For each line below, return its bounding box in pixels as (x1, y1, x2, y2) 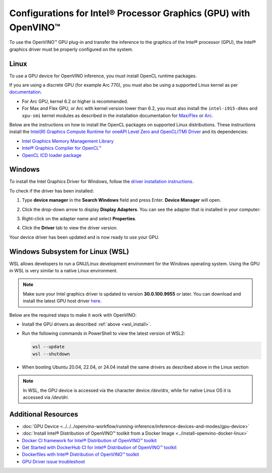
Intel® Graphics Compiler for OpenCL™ (22, 145, 102, 151)
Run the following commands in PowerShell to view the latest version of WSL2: (22, 330, 185, 336)
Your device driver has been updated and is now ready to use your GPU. (9, 234, 160, 240)
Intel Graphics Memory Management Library (22, 138, 114, 144)
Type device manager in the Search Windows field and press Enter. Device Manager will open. (22, 197, 221, 203)
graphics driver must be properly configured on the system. (9, 46, 133, 52)
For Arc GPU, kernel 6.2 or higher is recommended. (22, 98, 128, 104)
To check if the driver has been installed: (9, 188, 94, 194)
